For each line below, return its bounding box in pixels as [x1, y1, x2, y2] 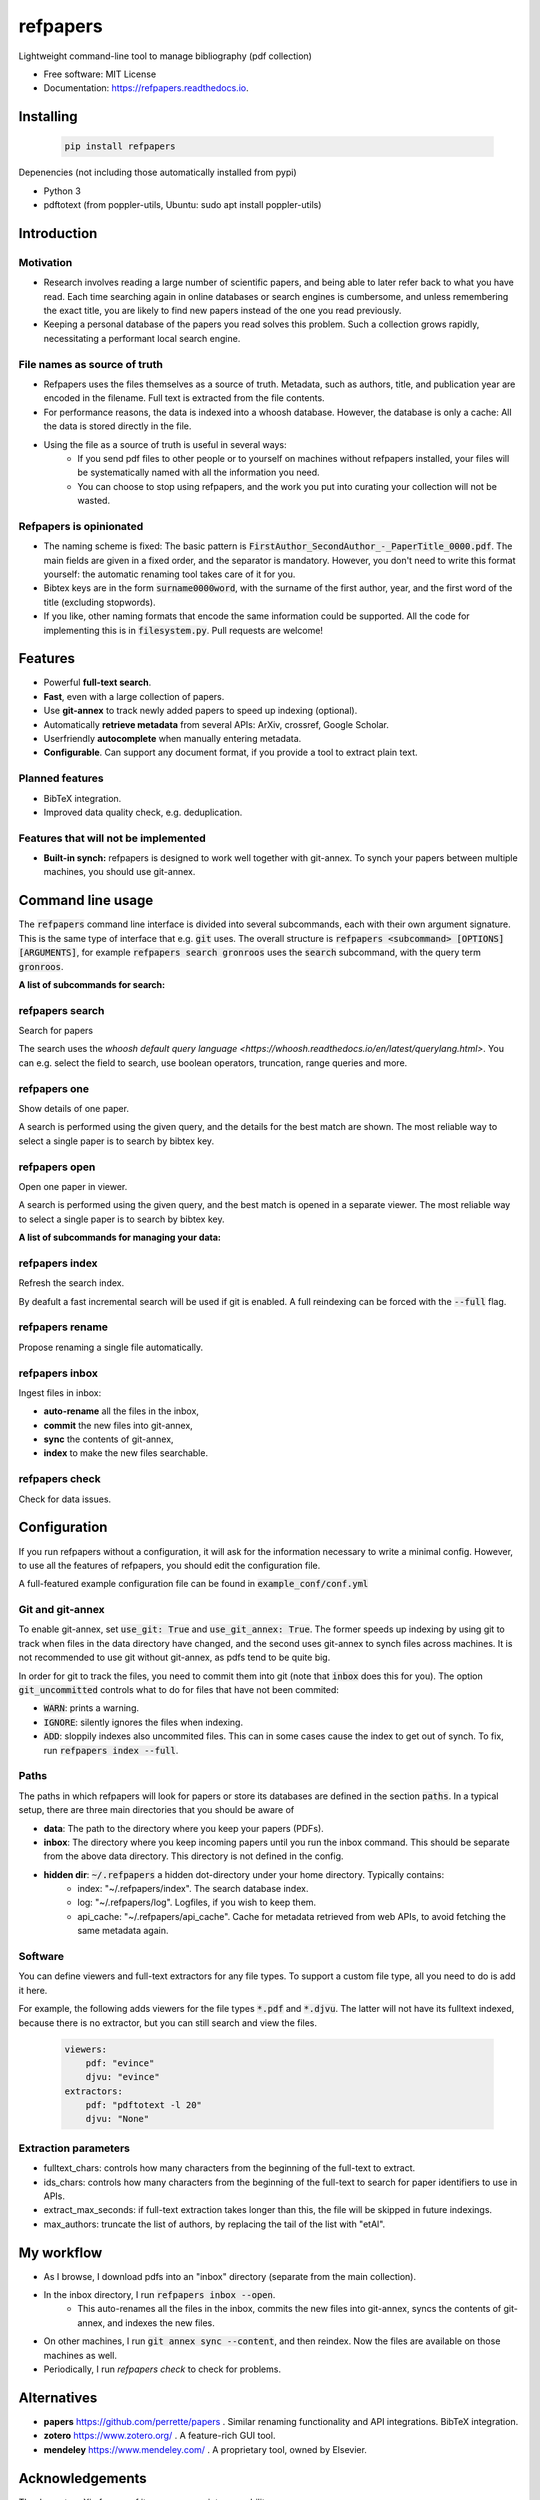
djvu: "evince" [85, 2071, 160, 2083]
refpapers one [18, 1081, 90, 1095]
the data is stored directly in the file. [43, 420, 192, 432]
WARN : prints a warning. [43, 1702, 140, 1714]
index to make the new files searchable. [43, 1447, 209, 1459]
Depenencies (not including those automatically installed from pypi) [18, 166, 297, 179]
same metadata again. [77, 1925, 169, 1937]
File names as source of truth [18, 357, 164, 371]
